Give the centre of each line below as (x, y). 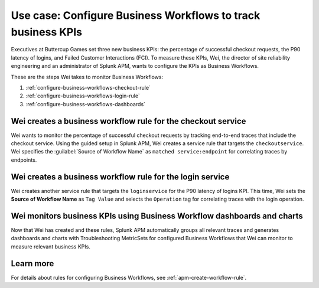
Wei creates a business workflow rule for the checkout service (128, 121)
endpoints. (24, 160)
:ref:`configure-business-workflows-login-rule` (83, 96)
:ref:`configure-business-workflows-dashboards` (86, 104)
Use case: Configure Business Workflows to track (136, 15)
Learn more (32, 264)
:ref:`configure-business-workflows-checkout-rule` (88, 87)
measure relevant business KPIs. (51, 246)
